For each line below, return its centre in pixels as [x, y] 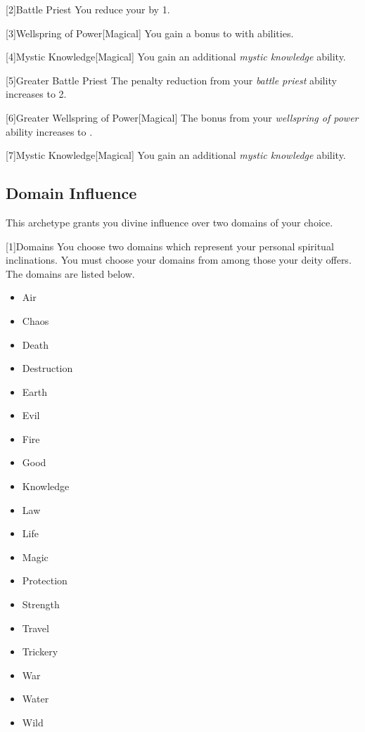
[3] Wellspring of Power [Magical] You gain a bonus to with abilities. [150, 33]
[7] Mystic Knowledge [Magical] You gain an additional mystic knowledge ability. [176, 155]
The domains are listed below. [70, 273]
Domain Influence [71, 193]
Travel [36, 628]
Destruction [47, 368]
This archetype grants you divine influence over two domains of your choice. [169, 222]
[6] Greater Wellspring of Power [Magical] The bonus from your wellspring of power [182, 117]
